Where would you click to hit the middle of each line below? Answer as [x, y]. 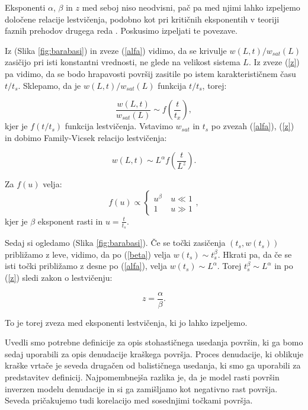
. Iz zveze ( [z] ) [274, 62]
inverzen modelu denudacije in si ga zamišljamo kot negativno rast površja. [141, 388]
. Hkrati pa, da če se [255, 254]
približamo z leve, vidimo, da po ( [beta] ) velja [88, 254]
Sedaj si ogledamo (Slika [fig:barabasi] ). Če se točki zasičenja [115, 243]
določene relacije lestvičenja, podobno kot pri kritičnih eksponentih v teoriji [142, 19]
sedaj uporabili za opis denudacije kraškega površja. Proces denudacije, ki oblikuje [154, 353]
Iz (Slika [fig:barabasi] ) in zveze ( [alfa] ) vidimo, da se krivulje [116, 50]
